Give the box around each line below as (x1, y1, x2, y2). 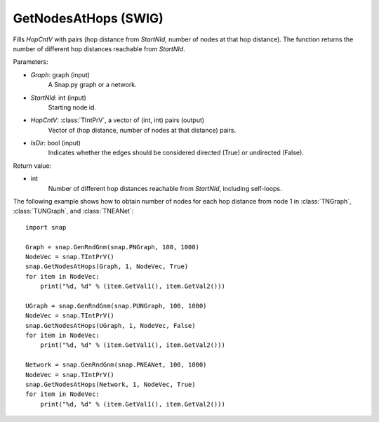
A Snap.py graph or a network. (48, 81, 137, 89)
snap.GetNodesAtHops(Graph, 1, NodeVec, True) (25, 263, 189, 270)
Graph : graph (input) (30, 70, 91, 79)
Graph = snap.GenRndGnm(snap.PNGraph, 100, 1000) (25, 243, 200, 251)
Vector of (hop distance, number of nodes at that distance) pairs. (48, 126, 237, 134)
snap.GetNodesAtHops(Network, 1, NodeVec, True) (25, 381, 196, 389)
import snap (25, 223, 67, 231)
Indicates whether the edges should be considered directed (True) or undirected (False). (48, 148, 305, 157)
